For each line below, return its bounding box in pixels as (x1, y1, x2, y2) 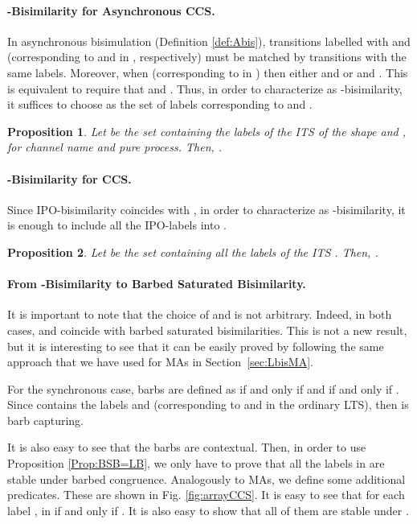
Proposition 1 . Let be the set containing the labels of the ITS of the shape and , (7, 122, 407, 139)
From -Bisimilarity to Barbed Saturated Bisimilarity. (7, 275, 306, 292)
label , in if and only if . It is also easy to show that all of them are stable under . (7, 501, 409, 518)
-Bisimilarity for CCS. (7, 170, 132, 187)
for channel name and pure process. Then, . (7, 138, 223, 155)
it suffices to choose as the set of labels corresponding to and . (7, 96, 313, 113)
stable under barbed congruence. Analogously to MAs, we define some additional (7, 470, 406, 487)
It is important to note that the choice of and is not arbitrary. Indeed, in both (7, 306, 392, 323)
